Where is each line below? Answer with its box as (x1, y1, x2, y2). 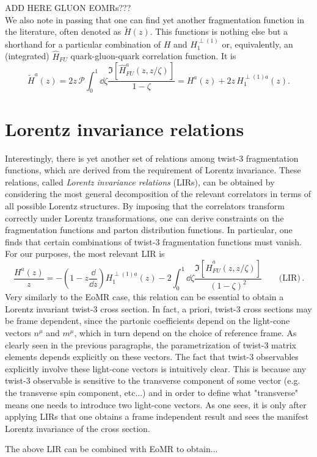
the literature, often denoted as (5, 25, 122, 38)
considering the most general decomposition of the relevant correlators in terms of (5, 187, 312, 200)
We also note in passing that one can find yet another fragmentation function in (5, 13, 304, 26)
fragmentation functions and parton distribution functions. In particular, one (5, 223, 293, 236)
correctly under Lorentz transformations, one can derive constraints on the (5, 211, 284, 224)
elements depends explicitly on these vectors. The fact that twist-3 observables (5, 350, 299, 363)
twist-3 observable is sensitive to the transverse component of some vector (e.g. (5, 374, 301, 387)
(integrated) (5, 49, 49, 62)
